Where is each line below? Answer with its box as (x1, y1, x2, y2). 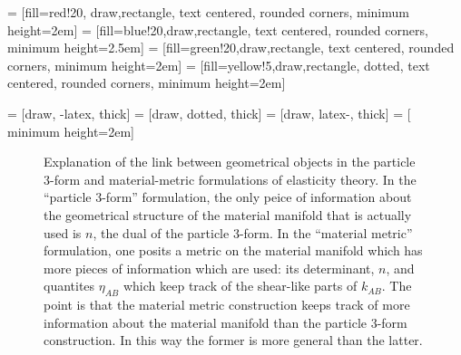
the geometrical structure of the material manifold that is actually (44, 205, 412, 224)
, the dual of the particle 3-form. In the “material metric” (93, 223, 413, 242)
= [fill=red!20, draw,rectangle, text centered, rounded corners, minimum (7, 3, 409, 21)
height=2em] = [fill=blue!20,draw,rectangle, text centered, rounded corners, (7, 20, 428, 39)
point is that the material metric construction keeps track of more (44, 295, 410, 314)
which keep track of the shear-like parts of (123, 276, 358, 295)
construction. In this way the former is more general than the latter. (44, 331, 423, 350)
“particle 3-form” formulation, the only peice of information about (44, 187, 412, 206)
